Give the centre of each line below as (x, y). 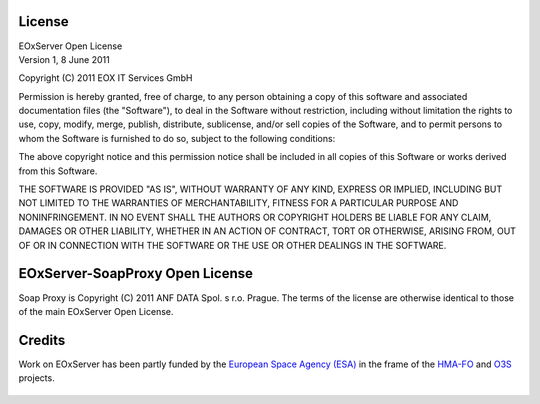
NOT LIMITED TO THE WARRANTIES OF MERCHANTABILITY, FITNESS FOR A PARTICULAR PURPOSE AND (238, 203)
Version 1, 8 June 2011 (64, 59)
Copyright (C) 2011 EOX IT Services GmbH (105, 78)
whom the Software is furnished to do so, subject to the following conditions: (177, 138)
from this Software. (58, 171)
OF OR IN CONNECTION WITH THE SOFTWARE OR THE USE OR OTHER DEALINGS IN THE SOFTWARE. (232, 245)
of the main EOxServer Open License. (96, 311)
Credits (42, 340)
